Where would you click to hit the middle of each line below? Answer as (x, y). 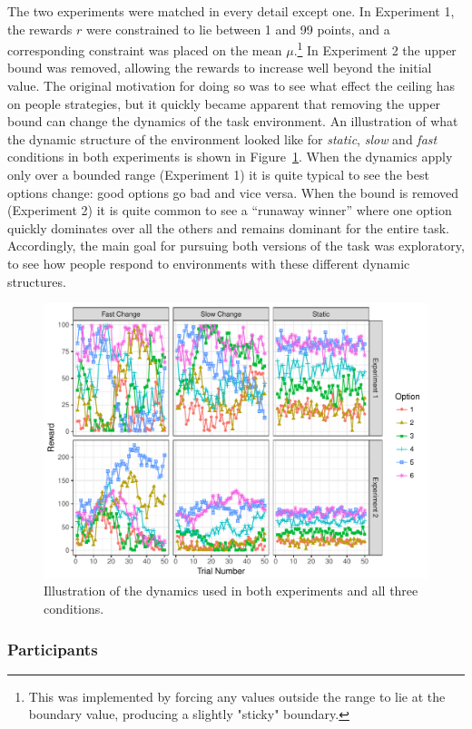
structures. (37, 281)
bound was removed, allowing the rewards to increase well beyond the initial (220, 68)
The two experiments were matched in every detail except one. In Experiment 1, (231, 11)
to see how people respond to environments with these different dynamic (209, 263)
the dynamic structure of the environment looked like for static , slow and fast (222, 138)
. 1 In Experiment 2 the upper (375, 49)
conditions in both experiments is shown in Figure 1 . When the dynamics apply (230, 157)
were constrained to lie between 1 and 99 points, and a (238, 29)
